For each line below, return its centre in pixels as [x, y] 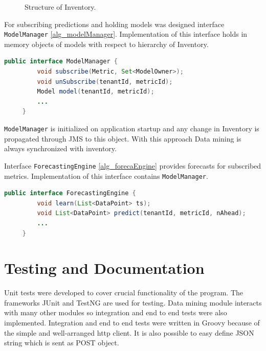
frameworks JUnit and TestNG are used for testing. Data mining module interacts [133, 302]
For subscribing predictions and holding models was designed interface [114, 24]
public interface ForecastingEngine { [70, 193]
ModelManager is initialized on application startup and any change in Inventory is [132, 128]
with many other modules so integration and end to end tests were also [116, 312]
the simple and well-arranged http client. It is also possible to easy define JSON [129, 332]
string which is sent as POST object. [62, 343]
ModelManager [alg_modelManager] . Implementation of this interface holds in [126, 34]
